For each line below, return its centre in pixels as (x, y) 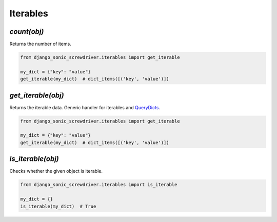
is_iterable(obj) (34, 159)
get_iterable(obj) (37, 95)
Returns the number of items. (40, 44)
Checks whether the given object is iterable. (56, 171)
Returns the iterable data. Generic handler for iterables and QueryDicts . (85, 107)
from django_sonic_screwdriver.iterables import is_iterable (99, 185)
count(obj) (27, 32)
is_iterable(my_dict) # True (58, 206)
